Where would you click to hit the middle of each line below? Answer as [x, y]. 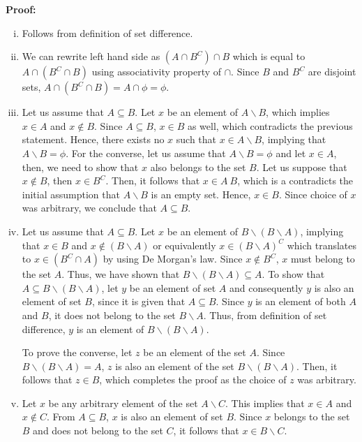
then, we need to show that [80, 167]
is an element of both [301, 301]
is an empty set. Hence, [201, 194]
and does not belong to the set [98, 430]
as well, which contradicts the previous [270, 125]
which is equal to [269, 56]
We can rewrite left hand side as [91, 56]
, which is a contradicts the [295, 181]
